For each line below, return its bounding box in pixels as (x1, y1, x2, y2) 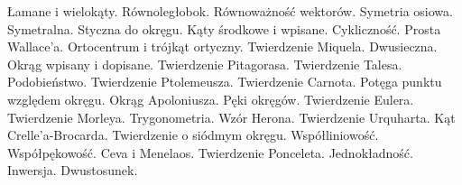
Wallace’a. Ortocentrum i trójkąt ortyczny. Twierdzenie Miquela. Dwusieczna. (7, 37, 438, 56)
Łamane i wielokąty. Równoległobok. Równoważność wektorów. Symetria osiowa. (7, 2, 453, 20)
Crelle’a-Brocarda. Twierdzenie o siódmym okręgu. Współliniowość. (7, 125, 379, 144)
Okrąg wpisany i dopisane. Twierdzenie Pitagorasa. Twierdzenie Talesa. (7, 54, 402, 73)
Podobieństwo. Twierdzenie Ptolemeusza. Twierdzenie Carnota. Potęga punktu (7, 72, 442, 91)
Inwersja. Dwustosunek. (7, 161, 138, 180)
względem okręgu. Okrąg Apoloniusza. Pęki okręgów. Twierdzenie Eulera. (7, 89, 414, 108)
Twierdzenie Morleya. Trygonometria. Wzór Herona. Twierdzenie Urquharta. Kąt (7, 107, 456, 126)
